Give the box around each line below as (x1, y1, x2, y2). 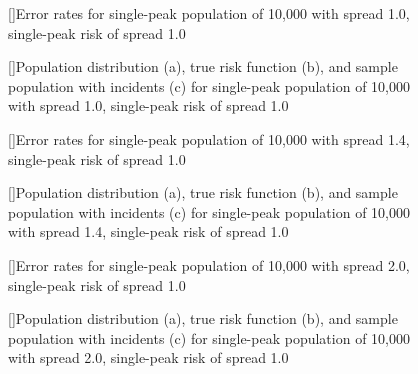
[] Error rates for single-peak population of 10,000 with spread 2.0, (8, 254, 410, 275)
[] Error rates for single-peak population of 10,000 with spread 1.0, (8, 3, 410, 23)
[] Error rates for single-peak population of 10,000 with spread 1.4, (8, 128, 410, 149)
